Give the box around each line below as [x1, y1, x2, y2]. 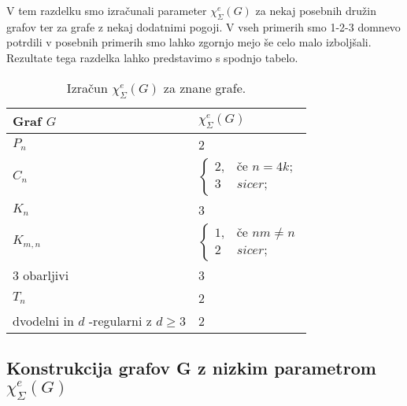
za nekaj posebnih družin [255, 2, 376, 18]
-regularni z [88, 311, 152, 330]
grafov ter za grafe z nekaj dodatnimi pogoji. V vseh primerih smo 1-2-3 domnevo [6, 18, 401, 35]
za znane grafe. [163, 78, 246, 97]
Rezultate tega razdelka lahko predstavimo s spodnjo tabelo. [6, 49, 298, 65]
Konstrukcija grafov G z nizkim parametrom [6, 356, 376, 380]
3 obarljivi [13, 265, 69, 284]
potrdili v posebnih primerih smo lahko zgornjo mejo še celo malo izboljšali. [6, 34, 372, 50]
